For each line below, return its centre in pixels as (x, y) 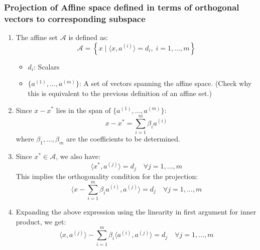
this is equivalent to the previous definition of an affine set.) (120, 93)
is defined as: (88, 37)
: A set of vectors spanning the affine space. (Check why (165, 83)
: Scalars (47, 66)
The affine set (37, 37)
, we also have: (78, 156)
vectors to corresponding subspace (75, 18)
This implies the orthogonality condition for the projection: (107, 176)
